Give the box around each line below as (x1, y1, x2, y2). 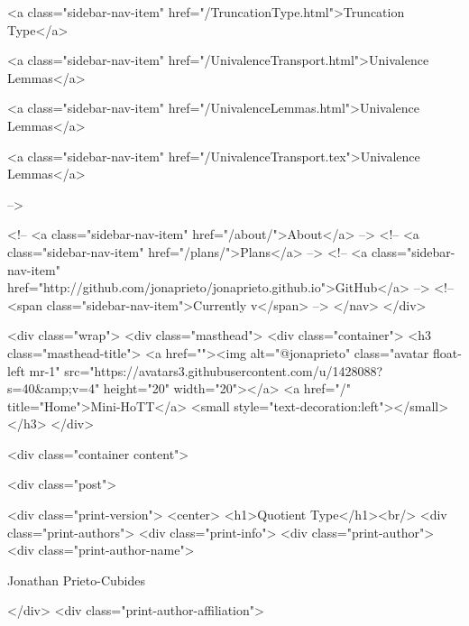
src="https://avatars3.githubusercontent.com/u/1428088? (64, 361, 383, 380)
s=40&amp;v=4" (7, 379, 100, 398)
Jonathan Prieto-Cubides (7, 570, 145, 589)
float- (432, 343, 462, 362)
